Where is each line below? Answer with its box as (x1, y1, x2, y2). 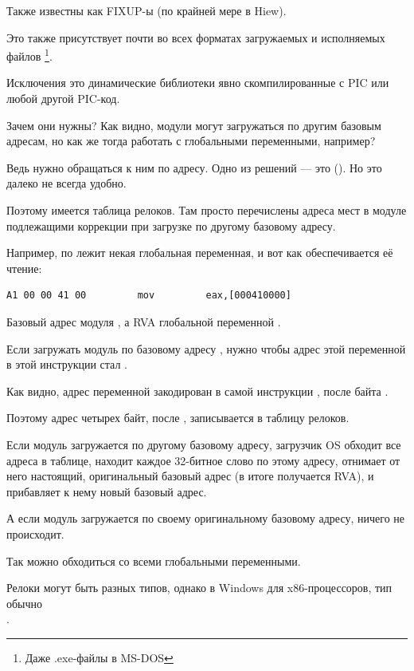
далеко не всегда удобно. (6, 175, 127, 191)
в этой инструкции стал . (6, 356, 127, 373)
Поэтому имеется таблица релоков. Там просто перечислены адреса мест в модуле (6, 202, 407, 218)
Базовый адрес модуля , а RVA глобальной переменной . (6, 313, 281, 330)
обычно (6, 594, 43, 611)
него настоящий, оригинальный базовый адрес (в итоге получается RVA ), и (6, 468, 374, 484)
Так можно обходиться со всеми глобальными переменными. (6, 552, 301, 569)
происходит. (6, 525, 64, 542)
